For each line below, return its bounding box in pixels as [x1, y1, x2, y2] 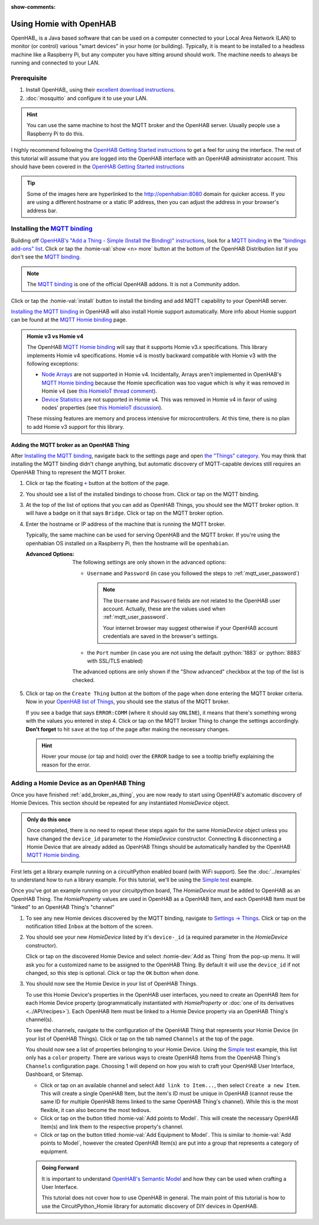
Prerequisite [11, 74, 47, 82]
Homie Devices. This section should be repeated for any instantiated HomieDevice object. [11, 799, 230, 807]
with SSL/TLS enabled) [87, 657, 143, 664]
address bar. [27, 207, 57, 214]
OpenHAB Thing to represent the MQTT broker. [11, 468, 126, 476]
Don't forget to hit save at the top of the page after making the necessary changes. [25, 725, 230, 733]
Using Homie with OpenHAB [11, 18, 116, 29]
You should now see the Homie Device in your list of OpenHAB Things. [25, 980, 198, 987]
